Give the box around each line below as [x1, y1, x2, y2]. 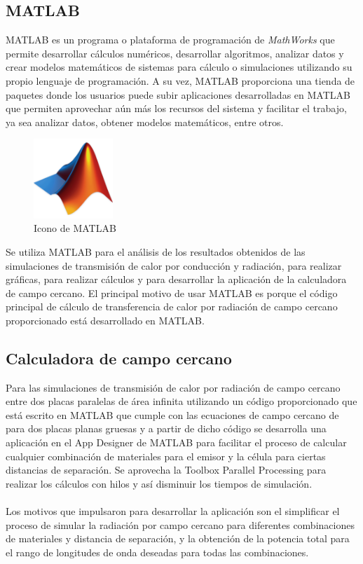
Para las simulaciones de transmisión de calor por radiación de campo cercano [6, 380, 341, 394]
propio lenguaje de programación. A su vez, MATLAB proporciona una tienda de [6, 73, 355, 88]
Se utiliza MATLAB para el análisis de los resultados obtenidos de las [6, 244, 306, 259]
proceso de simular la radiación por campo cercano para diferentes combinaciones [6, 517, 355, 532]
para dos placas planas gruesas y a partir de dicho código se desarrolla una [6, 421, 327, 436]
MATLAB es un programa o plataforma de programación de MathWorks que [6, 32, 335, 47]
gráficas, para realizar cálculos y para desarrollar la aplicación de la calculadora [6, 272, 347, 287]
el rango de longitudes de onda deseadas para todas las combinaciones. [6, 544, 309, 559]
